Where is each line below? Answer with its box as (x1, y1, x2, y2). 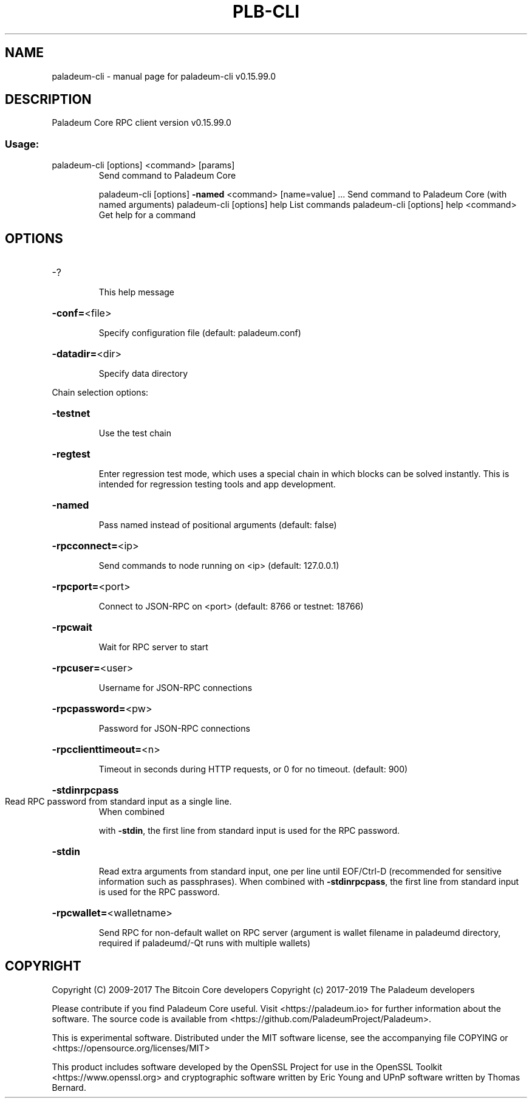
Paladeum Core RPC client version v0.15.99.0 (52, 117, 231, 128)
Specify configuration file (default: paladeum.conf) (98, 328, 301, 338)
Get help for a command (98, 210, 196, 221)
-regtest (52, 448, 90, 461)
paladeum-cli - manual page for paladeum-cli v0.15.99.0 (52, 70, 276, 81)
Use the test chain (98, 428, 171, 439)
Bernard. (52, 1082, 86, 1093)
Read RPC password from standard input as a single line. (5, 796, 232, 807)
